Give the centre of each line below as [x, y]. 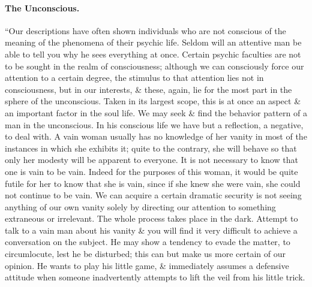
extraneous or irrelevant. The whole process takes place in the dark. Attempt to [151, 218]
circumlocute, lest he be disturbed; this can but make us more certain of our [145, 254]
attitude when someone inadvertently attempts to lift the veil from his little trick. [155, 277]
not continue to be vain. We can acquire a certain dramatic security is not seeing [153, 195]
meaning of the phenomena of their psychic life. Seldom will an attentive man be [153, 42]
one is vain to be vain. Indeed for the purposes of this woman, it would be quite [151, 171]
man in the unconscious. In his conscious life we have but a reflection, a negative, [154, 124]
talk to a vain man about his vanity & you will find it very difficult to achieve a [151, 230]
